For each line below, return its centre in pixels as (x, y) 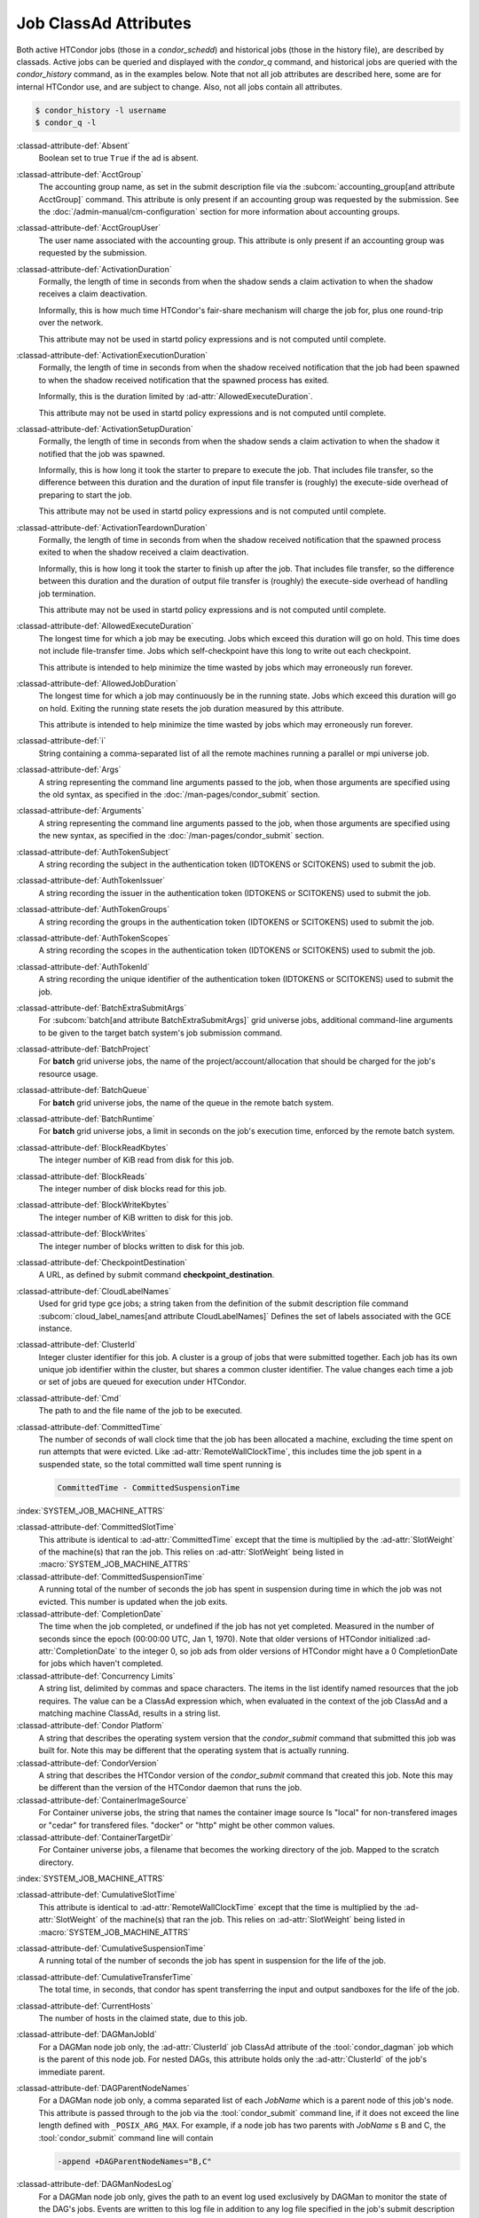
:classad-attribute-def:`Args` (69, 770)
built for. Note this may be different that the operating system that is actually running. (194, 1750)
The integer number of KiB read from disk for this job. (136, 1160)
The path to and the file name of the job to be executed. (141, 1411)
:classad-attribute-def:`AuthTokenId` (83, 966)
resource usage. (68, 1074)
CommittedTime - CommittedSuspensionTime (149, 1487)
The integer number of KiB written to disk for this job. (136, 1217)
